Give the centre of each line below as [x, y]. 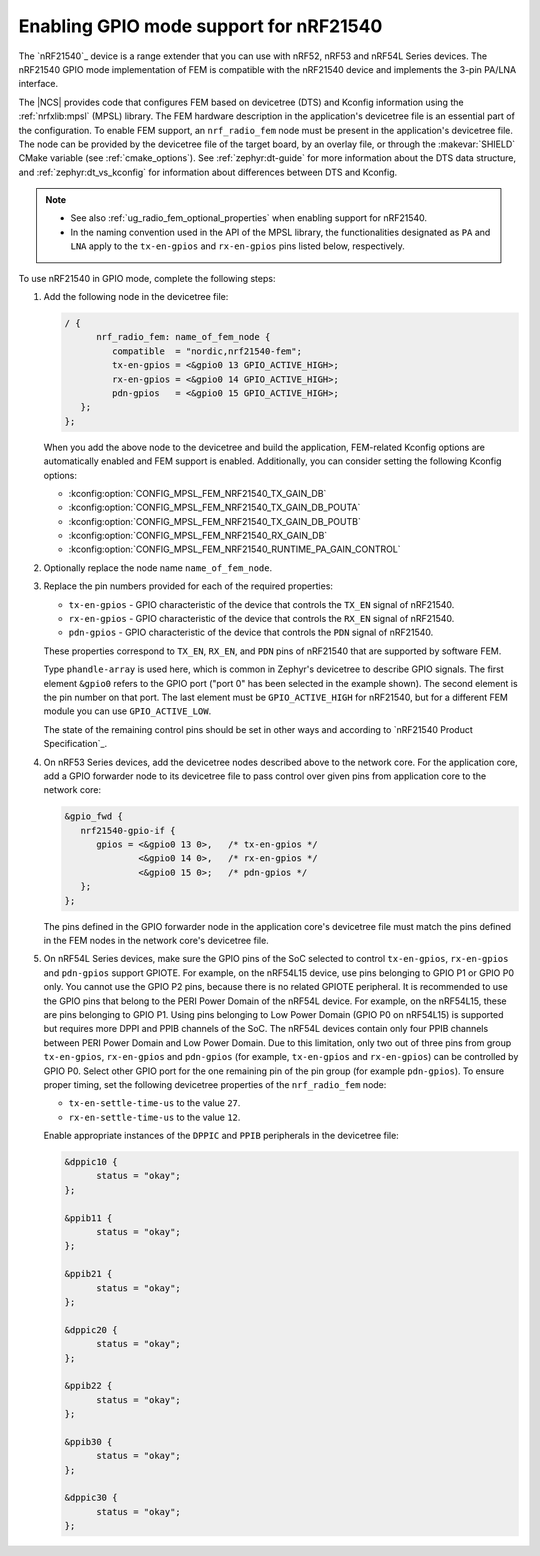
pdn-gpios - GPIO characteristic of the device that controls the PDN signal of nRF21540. [251, 632]
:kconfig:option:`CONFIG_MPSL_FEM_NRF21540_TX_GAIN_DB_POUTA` [214, 507]
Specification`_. [75, 744]
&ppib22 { [88, 1386]
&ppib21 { [88, 1274]
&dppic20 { [91, 1329]
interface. [38, 84]
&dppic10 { [91, 1162]
